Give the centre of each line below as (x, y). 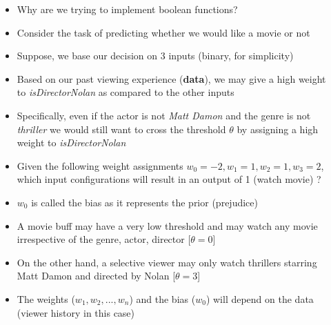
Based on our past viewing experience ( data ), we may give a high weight (171, 78)
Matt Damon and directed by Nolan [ (96, 276)
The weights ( (46, 298)
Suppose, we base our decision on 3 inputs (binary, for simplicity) (155, 56)
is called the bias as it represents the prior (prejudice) (144, 202)
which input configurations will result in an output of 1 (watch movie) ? (169, 179)
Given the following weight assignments (100, 165)
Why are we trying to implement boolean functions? (127, 9)
